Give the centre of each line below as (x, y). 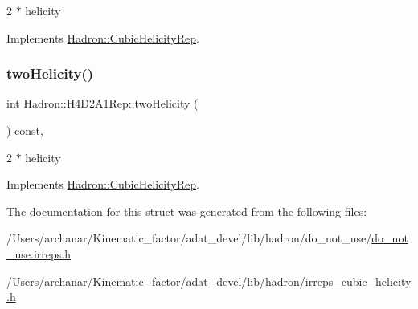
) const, (25, 130)
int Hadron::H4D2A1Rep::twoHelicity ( (102, 103)
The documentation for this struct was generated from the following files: (187, 211)
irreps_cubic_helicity (358, 281)
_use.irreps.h (39, 253)
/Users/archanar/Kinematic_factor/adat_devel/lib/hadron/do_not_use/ (189, 238)
